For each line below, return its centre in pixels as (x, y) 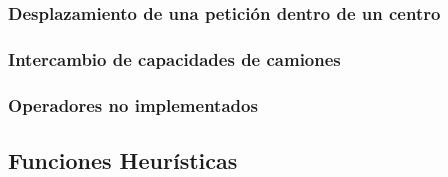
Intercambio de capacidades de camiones (174, 58)
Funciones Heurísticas (123, 159)
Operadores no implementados (133, 104)
